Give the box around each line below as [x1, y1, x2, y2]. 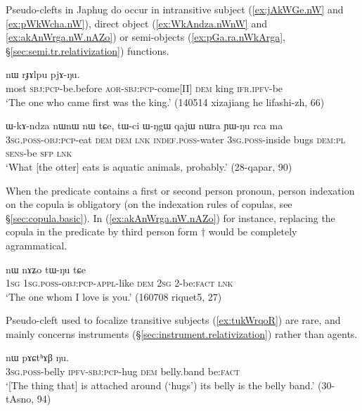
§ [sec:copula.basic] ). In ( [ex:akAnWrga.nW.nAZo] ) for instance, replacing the [6, 210, 335, 225]
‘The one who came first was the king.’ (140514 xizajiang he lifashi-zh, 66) [6, 94, 325, 109]
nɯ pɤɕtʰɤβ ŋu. [6, 350, 69, 365]
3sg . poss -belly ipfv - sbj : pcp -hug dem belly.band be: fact [6, 364, 240, 379]
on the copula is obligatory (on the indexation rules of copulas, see [6, 197, 292, 211]
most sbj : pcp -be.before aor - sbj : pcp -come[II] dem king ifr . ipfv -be [6, 80, 283, 95]
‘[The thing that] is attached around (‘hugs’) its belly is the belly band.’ [6, 377, 315, 392]
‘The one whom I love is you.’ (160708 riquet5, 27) [6, 289, 222, 304]
